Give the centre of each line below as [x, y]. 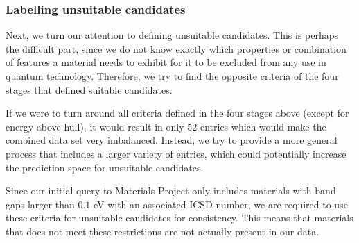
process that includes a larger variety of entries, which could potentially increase [176, 153]
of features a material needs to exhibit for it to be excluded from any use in [166, 62]
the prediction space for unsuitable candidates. [105, 167]
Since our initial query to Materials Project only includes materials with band [171, 191]
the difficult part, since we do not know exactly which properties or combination [176, 48]
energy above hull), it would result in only [95, 126]
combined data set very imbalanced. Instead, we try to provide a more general [172, 140]
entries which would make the [263, 126]
